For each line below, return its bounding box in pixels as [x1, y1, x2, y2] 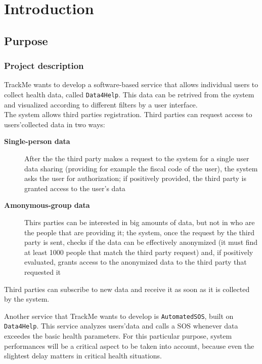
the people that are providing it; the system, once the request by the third [24, 227, 254, 237]
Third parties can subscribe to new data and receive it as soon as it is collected [4, 283, 250, 294]
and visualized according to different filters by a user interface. [4, 99, 198, 110]
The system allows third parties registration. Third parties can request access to [4, 109, 252, 120]
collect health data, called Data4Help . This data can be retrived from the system [4, 89, 254, 99]
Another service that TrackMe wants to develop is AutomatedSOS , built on [4, 310, 234, 321]
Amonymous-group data [4, 200, 90, 210]
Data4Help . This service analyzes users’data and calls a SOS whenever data [4, 320, 238, 331]
